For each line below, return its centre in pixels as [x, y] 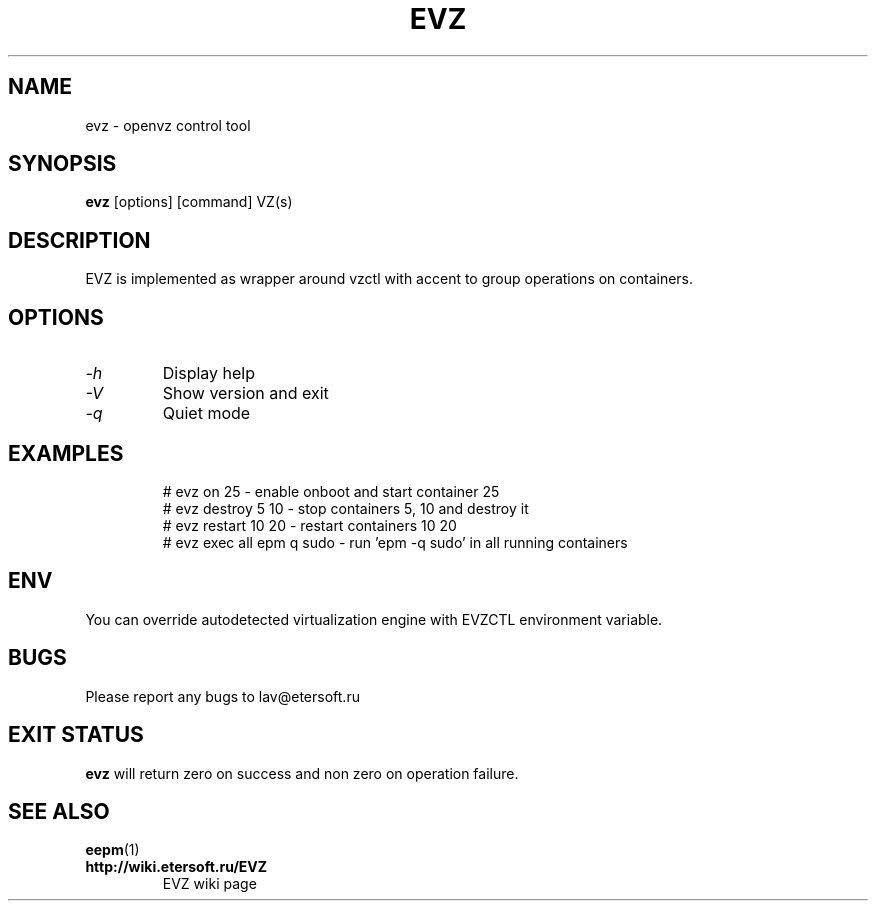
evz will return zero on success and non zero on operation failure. [302, 773]
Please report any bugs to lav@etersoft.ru [222, 696]
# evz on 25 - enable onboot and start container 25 [331, 491]
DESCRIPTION [79, 240]
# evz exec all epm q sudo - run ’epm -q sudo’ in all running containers [395, 542]
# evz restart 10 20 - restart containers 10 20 [309, 525]
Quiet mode [206, 413]
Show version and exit [245, 393]
